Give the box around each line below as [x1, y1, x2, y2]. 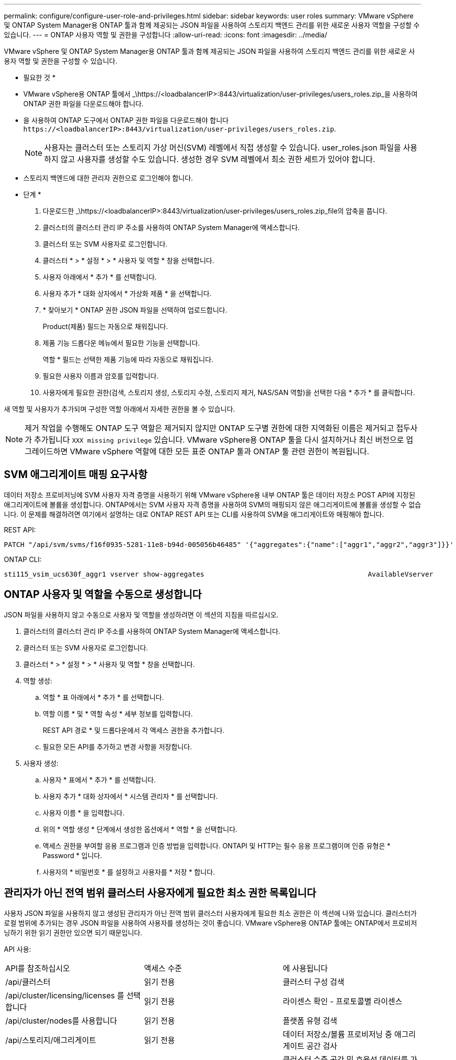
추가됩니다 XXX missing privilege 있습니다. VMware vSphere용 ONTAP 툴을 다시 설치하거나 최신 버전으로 [34, 435, 404, 445]
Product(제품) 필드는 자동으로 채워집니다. [43, 322, 168, 331]
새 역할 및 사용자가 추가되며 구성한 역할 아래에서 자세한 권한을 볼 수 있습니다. [4, 405, 235, 413]
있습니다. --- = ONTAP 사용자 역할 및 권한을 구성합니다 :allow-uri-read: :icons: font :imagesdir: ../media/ [4, 31, 327, 39]
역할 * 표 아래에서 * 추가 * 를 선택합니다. [43, 693, 164, 701]
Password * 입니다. [43, 851, 102, 860]
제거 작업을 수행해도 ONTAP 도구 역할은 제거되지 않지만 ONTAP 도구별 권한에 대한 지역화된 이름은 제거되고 [25, 423, 394, 433]
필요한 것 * [23, 73, 56, 82]
